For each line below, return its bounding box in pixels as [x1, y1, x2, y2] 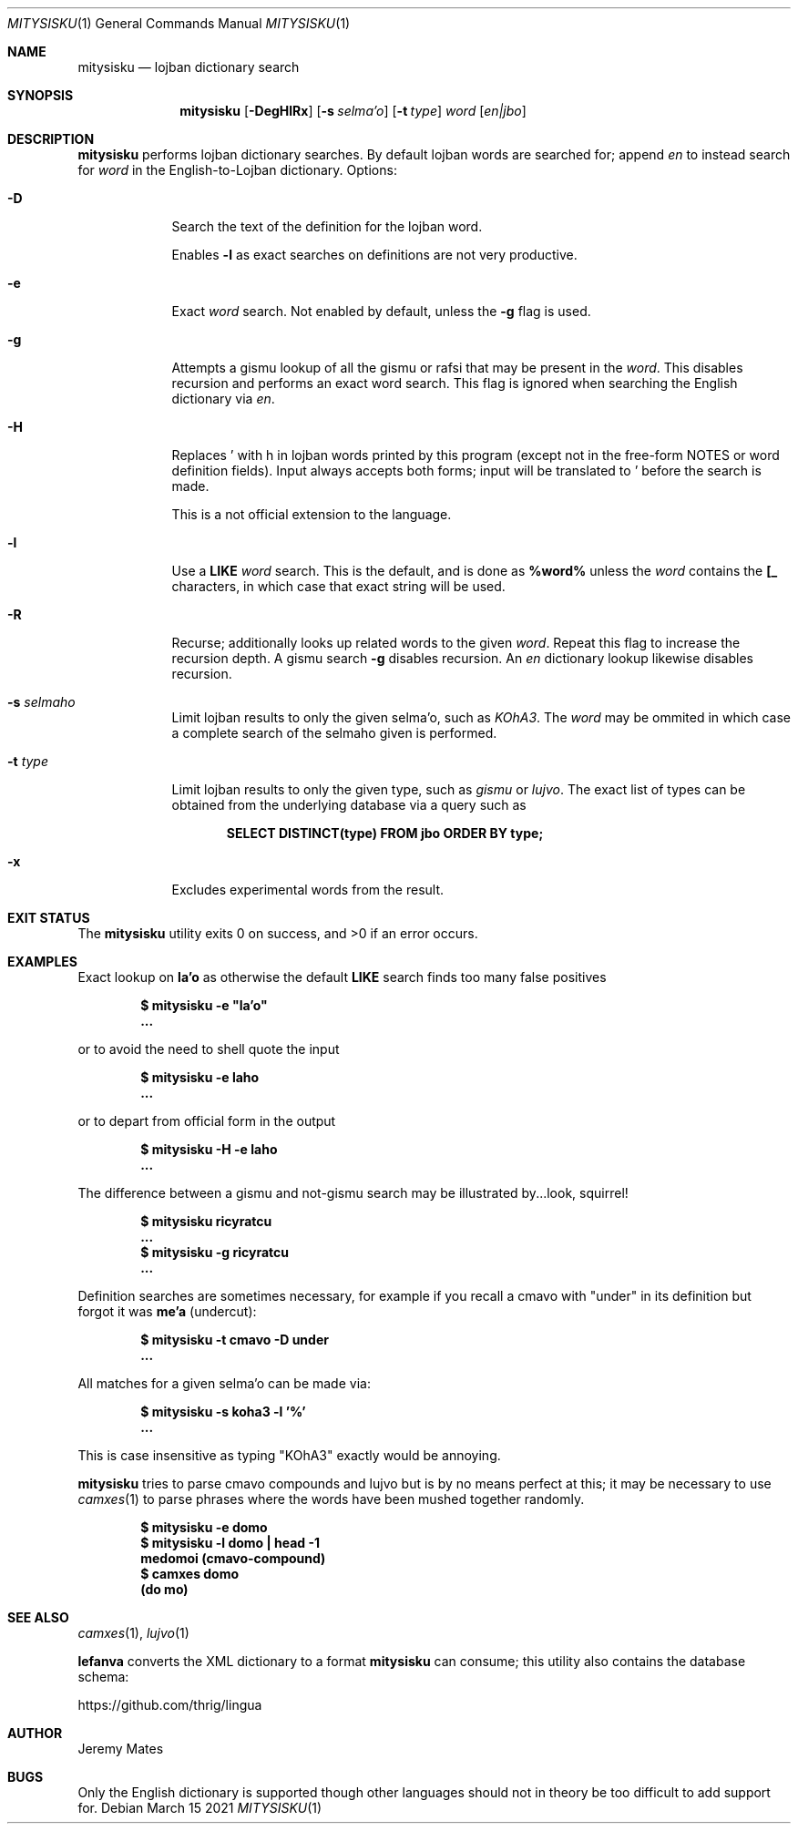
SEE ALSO [7, 1610, 69, 1625]
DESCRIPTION [7, 131, 95, 147]
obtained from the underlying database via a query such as [171, 797, 527, 813]
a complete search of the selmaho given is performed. [171, 725, 497, 741]
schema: [77, 1669, 129, 1684]
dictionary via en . [171, 391, 275, 406]
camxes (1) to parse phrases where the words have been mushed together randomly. [77, 1491, 585, 1507]
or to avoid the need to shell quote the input [77, 1041, 340, 1057]
